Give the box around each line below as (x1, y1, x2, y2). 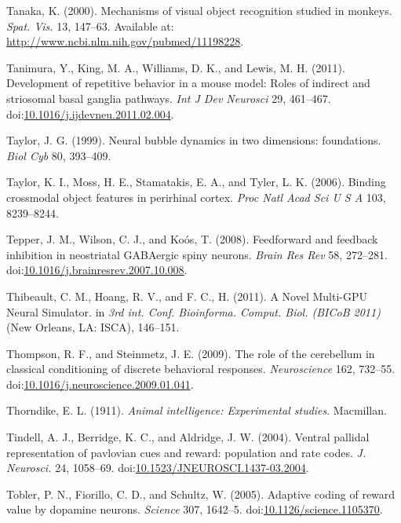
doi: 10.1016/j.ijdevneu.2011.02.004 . (6, 105, 174, 122)
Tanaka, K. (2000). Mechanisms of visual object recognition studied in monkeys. (6, 2, 392, 18)
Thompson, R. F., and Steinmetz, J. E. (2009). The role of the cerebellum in (6, 345, 375, 361)
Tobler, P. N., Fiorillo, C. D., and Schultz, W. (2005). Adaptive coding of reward (6, 485, 396, 502)
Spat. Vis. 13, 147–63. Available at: (6, 17, 174, 34)
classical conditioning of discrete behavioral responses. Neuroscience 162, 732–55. (6, 360, 396, 377)
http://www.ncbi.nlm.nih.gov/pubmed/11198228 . (6, 33, 244, 49)
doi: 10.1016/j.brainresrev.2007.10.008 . (6, 261, 188, 278)
